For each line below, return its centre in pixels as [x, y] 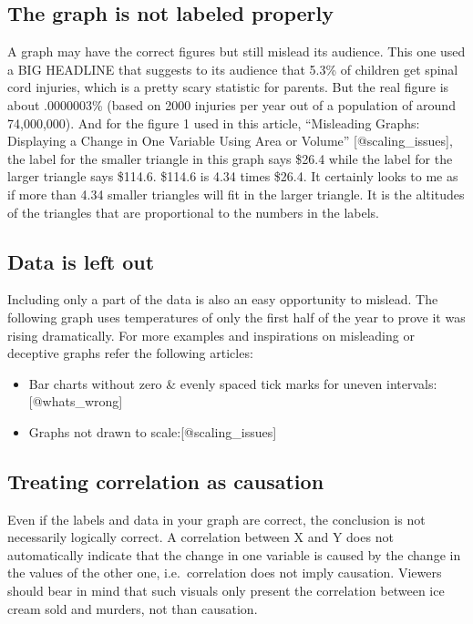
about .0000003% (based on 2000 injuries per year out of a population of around [231, 104]
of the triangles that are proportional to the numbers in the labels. [194, 212]
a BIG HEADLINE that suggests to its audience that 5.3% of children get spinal [233, 69]
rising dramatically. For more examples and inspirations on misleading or [211, 335]
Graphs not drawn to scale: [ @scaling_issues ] [153, 431]
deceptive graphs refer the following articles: [130, 353]
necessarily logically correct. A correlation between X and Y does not [201, 537]
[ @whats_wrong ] [76, 401]
